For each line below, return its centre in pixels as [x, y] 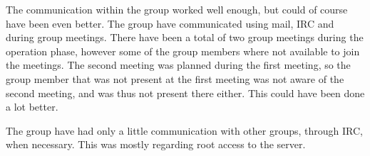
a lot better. [32, 107]
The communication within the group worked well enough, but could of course [177, 9]
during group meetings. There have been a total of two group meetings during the [185, 37]
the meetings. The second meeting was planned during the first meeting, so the [178, 65]
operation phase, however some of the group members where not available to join [183, 51]
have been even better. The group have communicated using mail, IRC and [170, 23]
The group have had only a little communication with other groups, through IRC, [184, 130]
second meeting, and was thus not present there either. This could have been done [185, 93]
